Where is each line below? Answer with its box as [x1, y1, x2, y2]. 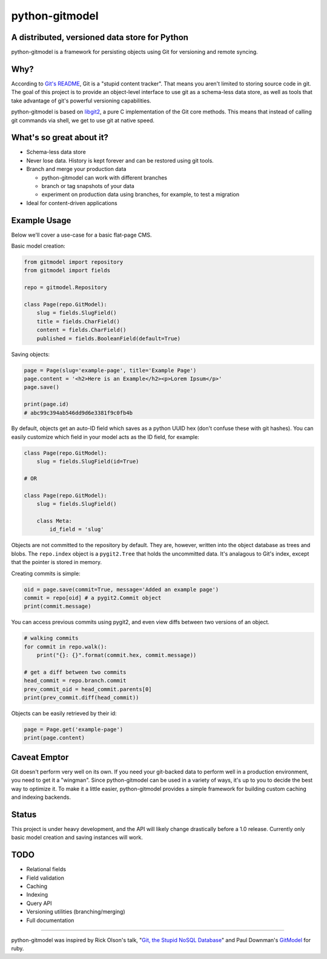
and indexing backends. [11, 793, 71, 801]
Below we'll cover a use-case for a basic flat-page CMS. [11, 231, 152, 238]
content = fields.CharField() [36, 326, 127, 334]
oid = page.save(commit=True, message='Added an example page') [24, 586, 219, 593]
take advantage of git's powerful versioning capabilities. [11, 97, 151, 104]
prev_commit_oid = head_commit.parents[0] [24, 685, 152, 693]
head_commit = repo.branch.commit [24, 677, 127, 684]
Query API [26, 900, 52, 907]
